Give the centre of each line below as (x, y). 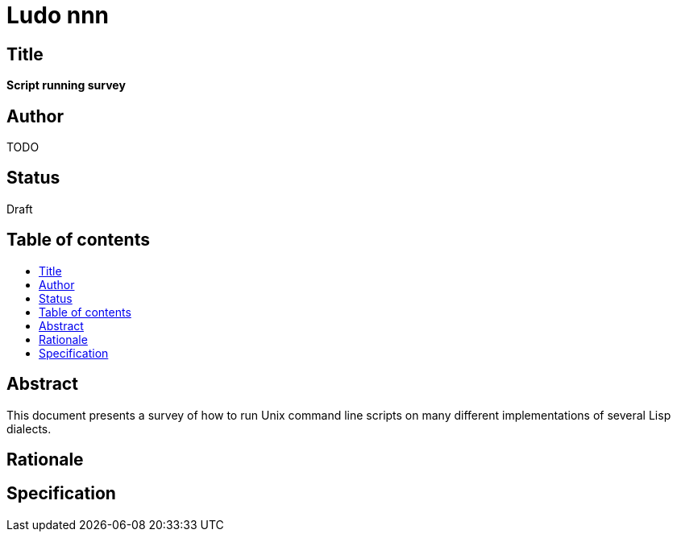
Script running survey (66, 85)
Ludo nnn (58, 15)
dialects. (29, 428)
